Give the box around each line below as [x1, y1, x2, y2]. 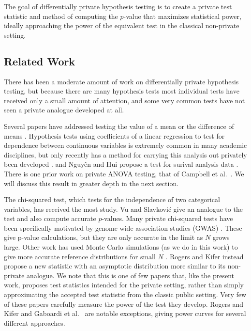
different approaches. [4, 317, 65, 328]
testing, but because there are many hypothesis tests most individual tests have [4, 86, 239, 96]
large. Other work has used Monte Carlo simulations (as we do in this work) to [4, 242, 238, 252]
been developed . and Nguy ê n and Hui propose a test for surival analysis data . [4, 159, 238, 169]
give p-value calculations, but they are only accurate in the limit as [4, 232, 203, 242]
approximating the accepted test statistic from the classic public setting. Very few [4, 289, 247, 299]
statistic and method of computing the [4, 11, 118, 21]
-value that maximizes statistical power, [123, 11, 241, 21]
